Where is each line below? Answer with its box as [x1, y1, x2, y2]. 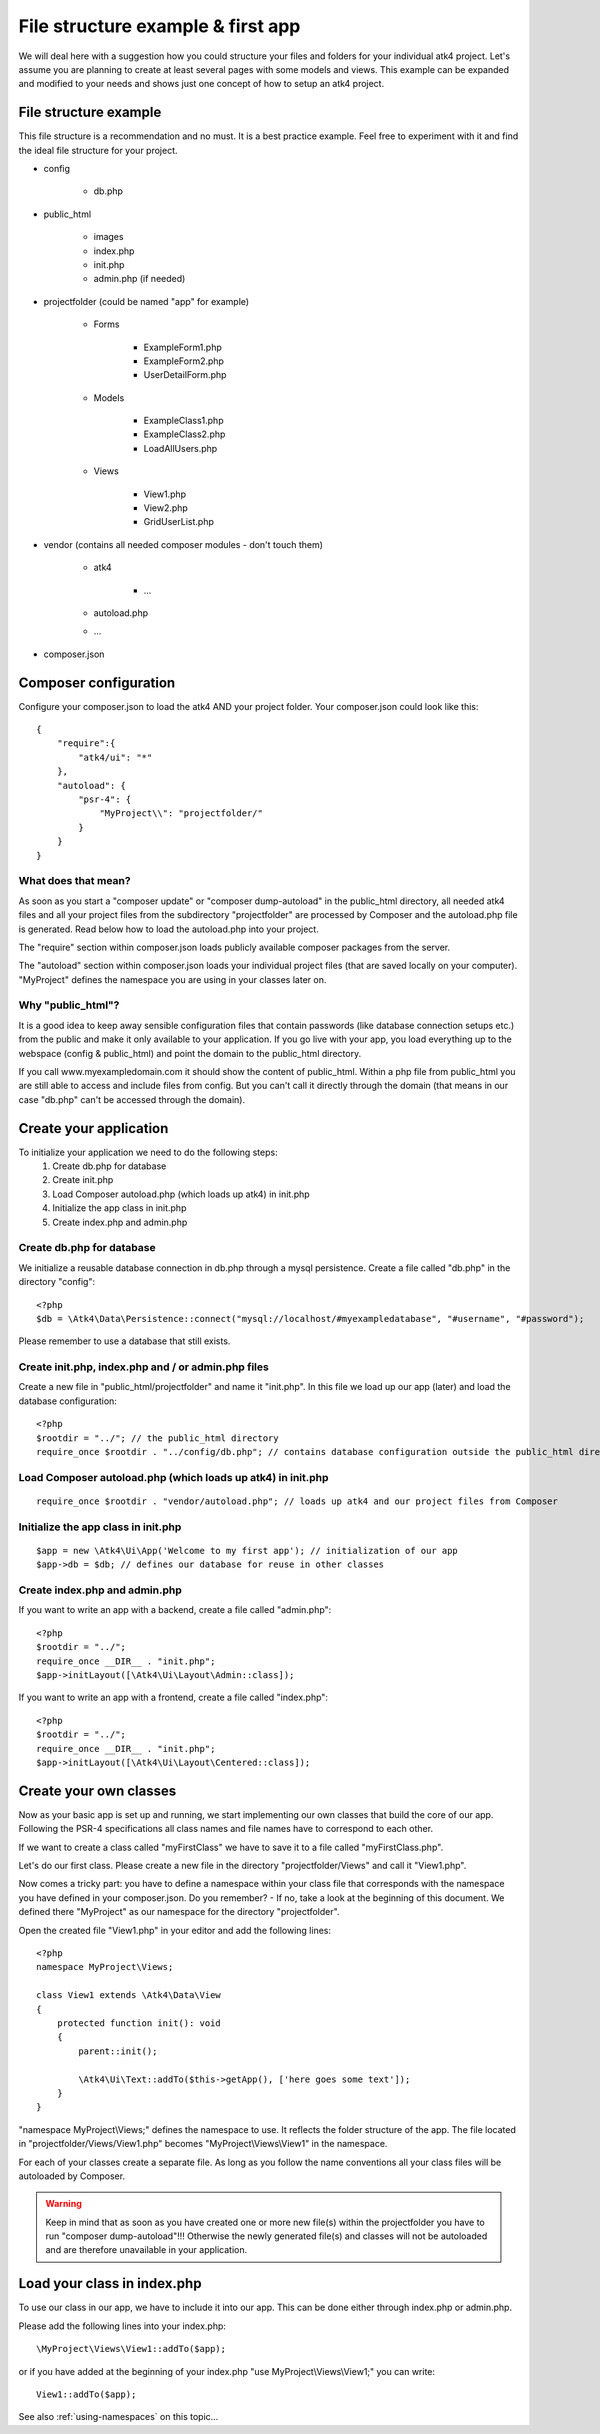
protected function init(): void [56, 2017, 222, 2029]
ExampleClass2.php [143, 428, 226, 440]
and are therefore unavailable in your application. [45, 2244, 248, 2256]
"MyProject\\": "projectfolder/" [99, 808, 264, 819]
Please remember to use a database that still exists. [18, 1335, 231, 1347]
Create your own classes [18, 1782, 177, 1799]
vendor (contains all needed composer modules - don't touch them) [43, 538, 324, 550]
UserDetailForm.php [143, 369, 227, 381]
